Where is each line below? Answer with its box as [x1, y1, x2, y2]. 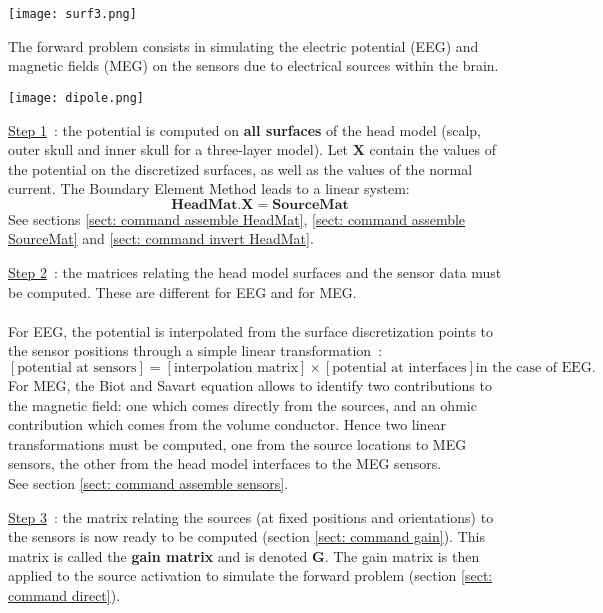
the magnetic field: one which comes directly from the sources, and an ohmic [8, 394, 477, 415]
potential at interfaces [332, 361, 467, 376]
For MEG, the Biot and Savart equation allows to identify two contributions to [8, 375, 492, 396]
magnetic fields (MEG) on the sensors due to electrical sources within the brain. [8, 55, 499, 76]
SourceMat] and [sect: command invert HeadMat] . [8, 228, 314, 249]
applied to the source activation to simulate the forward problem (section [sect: [8, 565, 493, 586]
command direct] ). [8, 584, 121, 605]
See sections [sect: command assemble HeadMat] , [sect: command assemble [8, 208, 466, 229]
